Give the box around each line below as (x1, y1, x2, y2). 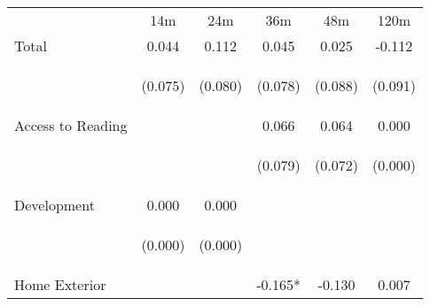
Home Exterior (14, 274, 106, 295)
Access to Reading (14, 115, 128, 135)
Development (14, 195, 95, 215)
